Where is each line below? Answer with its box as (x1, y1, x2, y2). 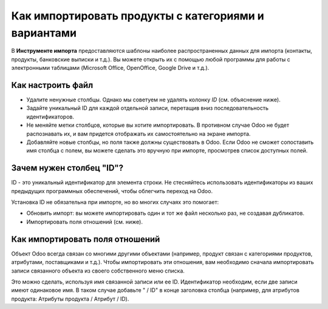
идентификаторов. (26, 113, 75, 120)
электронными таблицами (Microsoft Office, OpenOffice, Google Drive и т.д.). (11, 64, 210, 72)
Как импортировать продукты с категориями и (11, 9, 264, 22)
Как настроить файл (11, 80, 94, 90)
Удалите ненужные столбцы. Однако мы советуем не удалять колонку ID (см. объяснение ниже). (26, 96, 281, 103)
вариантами (11, 26, 77, 39)
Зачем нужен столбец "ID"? (11, 163, 124, 173)
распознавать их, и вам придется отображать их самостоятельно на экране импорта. (26, 130, 251, 137)
